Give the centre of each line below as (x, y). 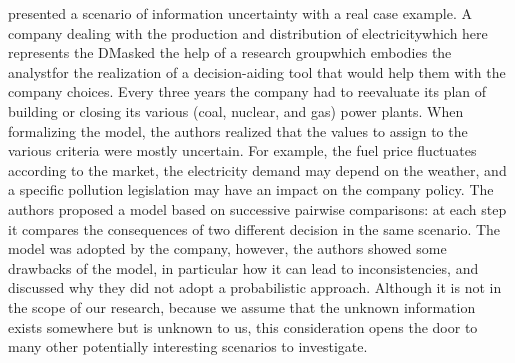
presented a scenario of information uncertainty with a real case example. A (240, 13)
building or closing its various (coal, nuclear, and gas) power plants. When (236, 110)
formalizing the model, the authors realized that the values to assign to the (238, 130)
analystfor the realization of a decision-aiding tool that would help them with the (257, 71)
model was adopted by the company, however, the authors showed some (227, 248)
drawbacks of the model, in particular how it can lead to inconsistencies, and (243, 267)
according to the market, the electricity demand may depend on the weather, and (257, 169)
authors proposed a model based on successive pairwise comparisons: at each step (257, 208)
